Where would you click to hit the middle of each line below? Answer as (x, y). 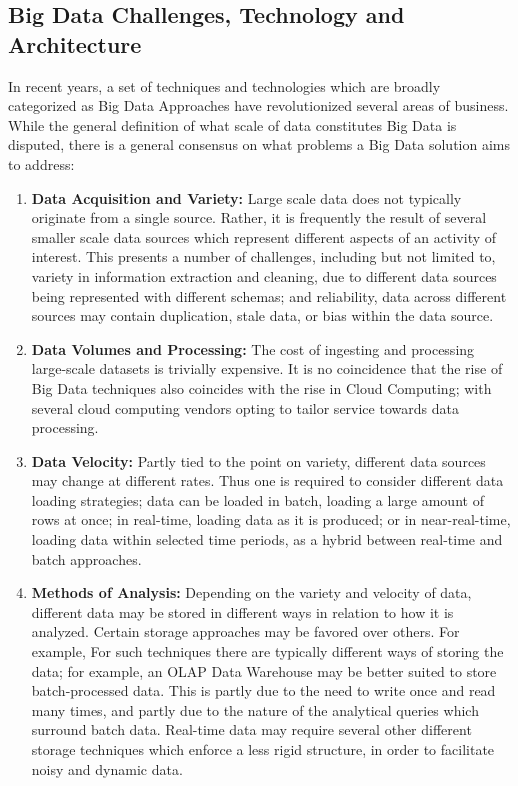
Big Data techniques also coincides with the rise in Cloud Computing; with (261, 387)
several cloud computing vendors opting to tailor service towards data (245, 407)
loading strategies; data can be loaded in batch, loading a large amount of (257, 499)
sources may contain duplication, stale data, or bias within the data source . (262, 315)
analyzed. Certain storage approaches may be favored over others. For (245, 631)
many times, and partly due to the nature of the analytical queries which (255, 709)
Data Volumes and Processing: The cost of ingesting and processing (253, 348)
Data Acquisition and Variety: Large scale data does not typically (246, 197)
